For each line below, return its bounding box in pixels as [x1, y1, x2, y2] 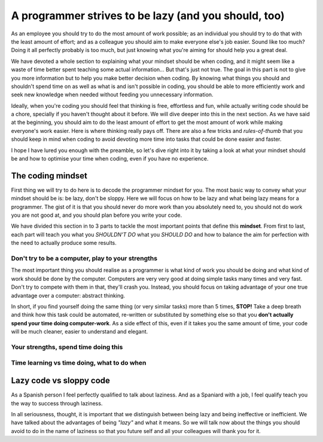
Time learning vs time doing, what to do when [11, 359, 147, 367]
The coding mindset [11, 171, 88, 181]
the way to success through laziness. [11, 399, 103, 407]
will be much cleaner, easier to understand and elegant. [11, 328, 148, 335]
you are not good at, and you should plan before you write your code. [11, 211, 182, 219]
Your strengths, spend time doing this [11, 343, 123, 351]
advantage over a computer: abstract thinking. [11, 292, 126, 299]
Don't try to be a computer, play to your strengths [11, 255, 158, 263]
